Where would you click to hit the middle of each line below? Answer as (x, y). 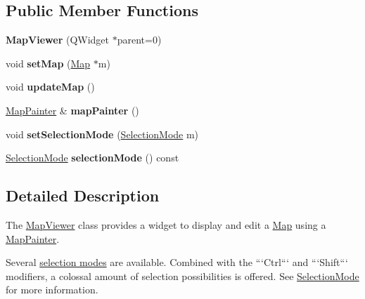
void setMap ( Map (48, 63)
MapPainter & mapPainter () (72, 110)
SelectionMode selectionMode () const (92, 158)
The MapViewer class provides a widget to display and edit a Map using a (166, 224)
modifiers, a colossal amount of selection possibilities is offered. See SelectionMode (182, 275)
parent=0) (139, 40)
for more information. (52, 290)
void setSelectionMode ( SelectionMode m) (102, 134)
